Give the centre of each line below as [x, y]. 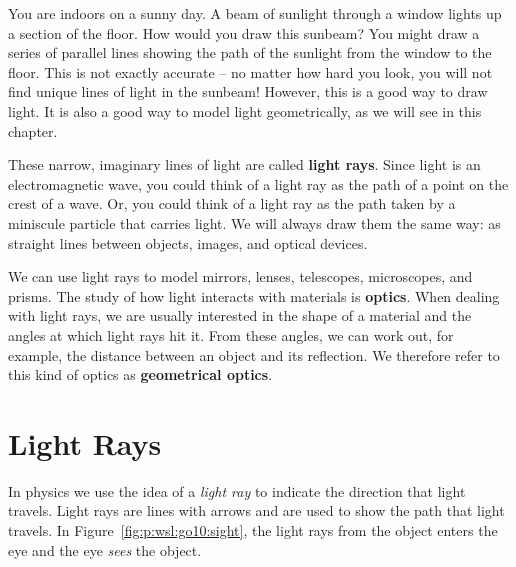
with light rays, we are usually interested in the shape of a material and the [240, 315]
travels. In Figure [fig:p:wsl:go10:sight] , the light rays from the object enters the [253, 530]
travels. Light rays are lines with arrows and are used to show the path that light [256, 510]
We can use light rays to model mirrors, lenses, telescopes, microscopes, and [240, 276]
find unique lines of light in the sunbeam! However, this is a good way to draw [248, 91]
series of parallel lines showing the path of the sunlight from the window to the [250, 52]
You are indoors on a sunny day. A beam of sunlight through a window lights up [255, 13]
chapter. [33, 130]
